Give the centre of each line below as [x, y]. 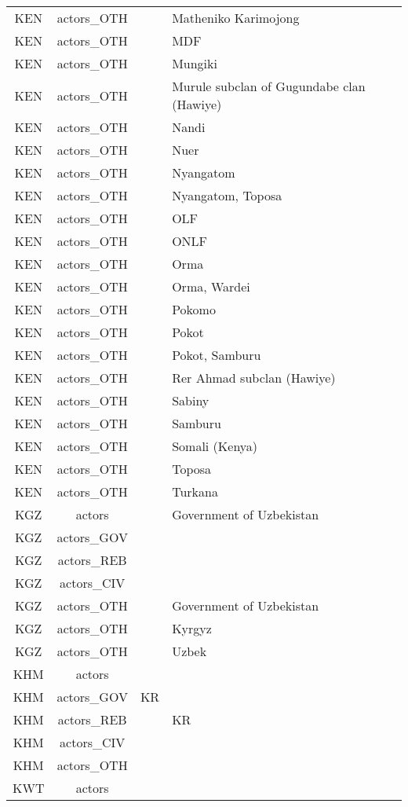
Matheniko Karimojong [236, 18]
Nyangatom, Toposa [227, 195]
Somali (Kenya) [215, 446]
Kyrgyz [192, 628]
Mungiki [195, 63]
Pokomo [194, 309]
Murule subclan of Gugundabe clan [269, 86]
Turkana [195, 492]
